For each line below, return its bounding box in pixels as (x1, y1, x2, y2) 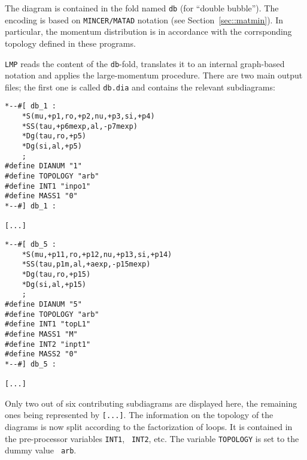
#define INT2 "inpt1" (5, 340, 91, 349)
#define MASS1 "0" (5, 192, 78, 201)
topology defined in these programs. (5, 37, 136, 49)
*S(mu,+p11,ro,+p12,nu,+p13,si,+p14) (22, 250, 172, 259)
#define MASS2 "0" (5, 350, 78, 359)
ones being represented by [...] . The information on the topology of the (5, 408, 273, 421)
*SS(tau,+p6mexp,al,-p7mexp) (22, 122, 138, 131)
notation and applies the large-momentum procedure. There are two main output (5, 69, 303, 81)
